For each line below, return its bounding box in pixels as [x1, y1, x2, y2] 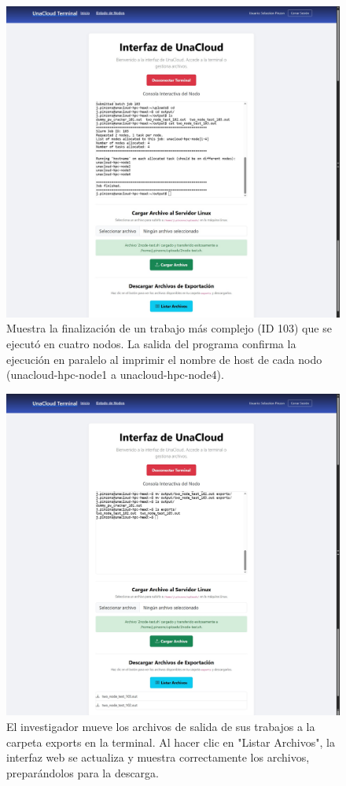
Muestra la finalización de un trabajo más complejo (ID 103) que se [6, 320, 332, 336]
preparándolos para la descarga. [6, 764, 159, 780]
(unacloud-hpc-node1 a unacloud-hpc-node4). [6, 366, 224, 383]
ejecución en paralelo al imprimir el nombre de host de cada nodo [6, 351, 322, 367]
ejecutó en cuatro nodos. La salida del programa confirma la [6, 336, 296, 352]
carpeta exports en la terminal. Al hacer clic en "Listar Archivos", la [6, 733, 335, 750]
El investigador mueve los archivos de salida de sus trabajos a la [6, 718, 315, 734]
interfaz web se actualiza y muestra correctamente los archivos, [6, 749, 310, 766]
